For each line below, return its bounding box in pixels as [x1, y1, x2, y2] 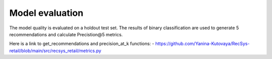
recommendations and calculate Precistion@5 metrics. [9, 31, 123, 37]
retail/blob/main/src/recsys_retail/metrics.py [9, 48, 102, 54]
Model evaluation [9, 7, 84, 18]
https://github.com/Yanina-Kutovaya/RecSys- [155, 41, 250, 47]
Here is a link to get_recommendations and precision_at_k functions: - [9, 41, 155, 47]
